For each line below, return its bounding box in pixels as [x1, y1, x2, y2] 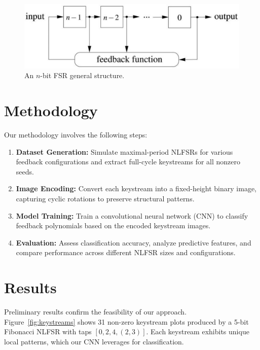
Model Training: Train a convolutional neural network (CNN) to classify [16, 210, 248, 221]
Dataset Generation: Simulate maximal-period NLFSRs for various [16, 146, 233, 157]
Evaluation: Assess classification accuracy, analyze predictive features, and [16, 237, 251, 248]
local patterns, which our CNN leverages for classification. [4, 336, 184, 346]
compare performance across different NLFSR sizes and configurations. [16, 247, 236, 258]
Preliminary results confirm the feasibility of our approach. [4, 306, 187, 317]
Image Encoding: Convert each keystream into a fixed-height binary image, [16, 183, 257, 194]
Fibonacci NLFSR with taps [4, 326, 92, 337]
